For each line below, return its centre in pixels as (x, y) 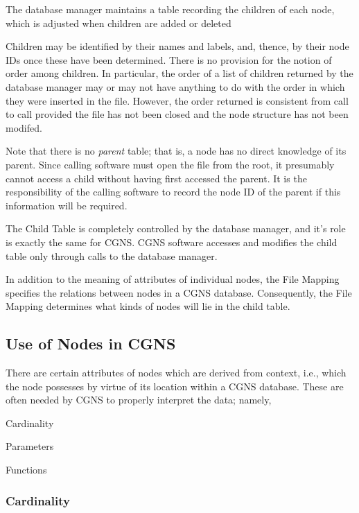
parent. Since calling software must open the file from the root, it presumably (170, 164)
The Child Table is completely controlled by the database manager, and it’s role (176, 228)
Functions (26, 470)
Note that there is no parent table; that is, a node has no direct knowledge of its (176, 151)
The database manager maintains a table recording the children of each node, (170, 9)
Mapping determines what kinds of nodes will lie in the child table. (148, 306)
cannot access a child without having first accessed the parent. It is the (156, 178)
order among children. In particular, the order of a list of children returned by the (179, 73)
